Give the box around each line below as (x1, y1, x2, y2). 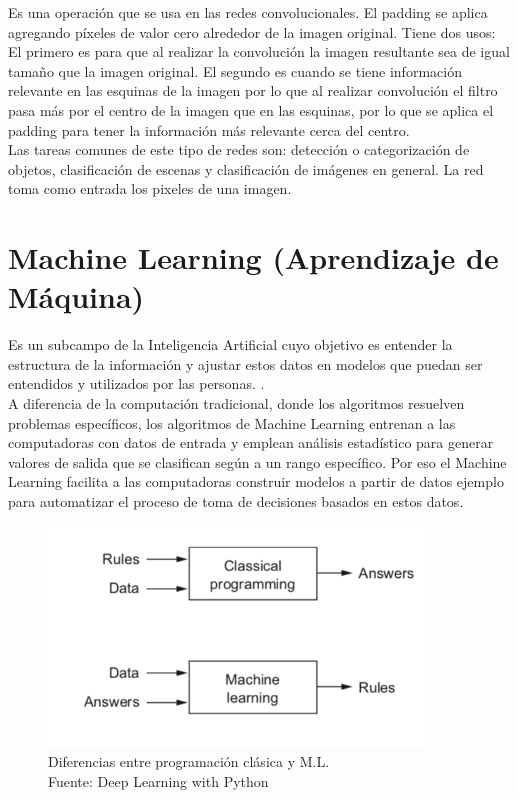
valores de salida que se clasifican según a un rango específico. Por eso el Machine (8, 451, 507, 472)
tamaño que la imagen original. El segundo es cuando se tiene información (8, 60, 462, 81)
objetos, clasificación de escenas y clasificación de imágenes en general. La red (8, 158, 484, 179)
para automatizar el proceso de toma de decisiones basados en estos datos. (8, 491, 464, 511)
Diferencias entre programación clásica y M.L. (48, 751, 330, 772)
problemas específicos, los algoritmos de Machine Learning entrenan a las (8, 412, 456, 433)
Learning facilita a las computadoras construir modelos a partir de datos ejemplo (8, 471, 504, 492)
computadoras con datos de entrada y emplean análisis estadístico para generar (8, 432, 494, 453)
